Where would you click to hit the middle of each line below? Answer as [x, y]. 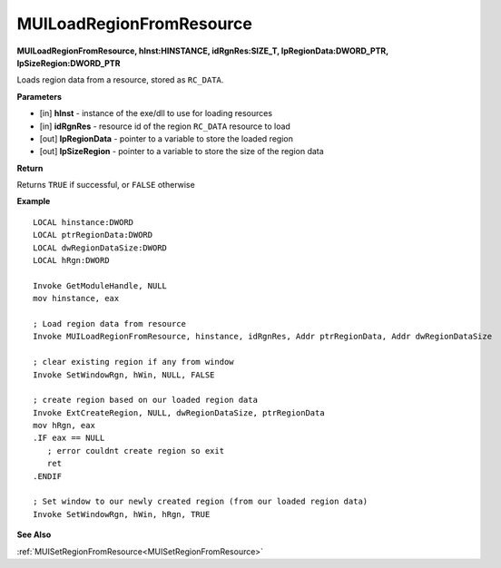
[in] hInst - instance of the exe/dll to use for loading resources [156, 113]
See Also [34, 534]
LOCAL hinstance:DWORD [83, 222]
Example [34, 201]
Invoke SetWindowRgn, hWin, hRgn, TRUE [122, 514]
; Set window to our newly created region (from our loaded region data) [201, 502]
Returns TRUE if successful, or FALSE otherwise [106, 185]
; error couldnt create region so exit [136, 450]
